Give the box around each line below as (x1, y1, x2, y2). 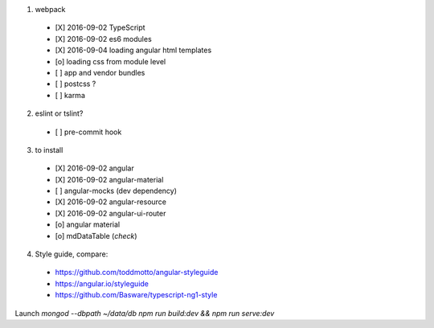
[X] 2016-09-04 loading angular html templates (55, 45, 212, 55)
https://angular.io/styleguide (55, 278, 149, 289)
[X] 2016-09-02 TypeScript (55, 23, 145, 32)
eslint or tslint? (35, 109, 84, 118)
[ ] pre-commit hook (55, 127, 122, 137)
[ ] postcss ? (55, 79, 96, 88)
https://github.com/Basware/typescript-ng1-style (55, 290, 218, 300)
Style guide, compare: (35, 249, 108, 259)
